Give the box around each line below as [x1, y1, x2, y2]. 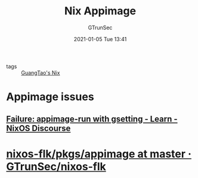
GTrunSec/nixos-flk [6, 159, 106, 173]
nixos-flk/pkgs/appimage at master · [6, 147, 192, 161]
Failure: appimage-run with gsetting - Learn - [6, 113, 178, 124]
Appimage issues [6, 90, 94, 104]
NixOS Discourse [6, 123, 71, 133]
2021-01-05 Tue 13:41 [73, 35, 127, 42]
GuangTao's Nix [21, 69, 60, 76]
